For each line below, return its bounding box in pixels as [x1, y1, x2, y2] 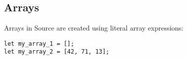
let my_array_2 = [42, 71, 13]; [4, 48, 109, 56]
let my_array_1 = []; [4, 40, 75, 47]
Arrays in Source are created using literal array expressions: [4, 23, 184, 33]
